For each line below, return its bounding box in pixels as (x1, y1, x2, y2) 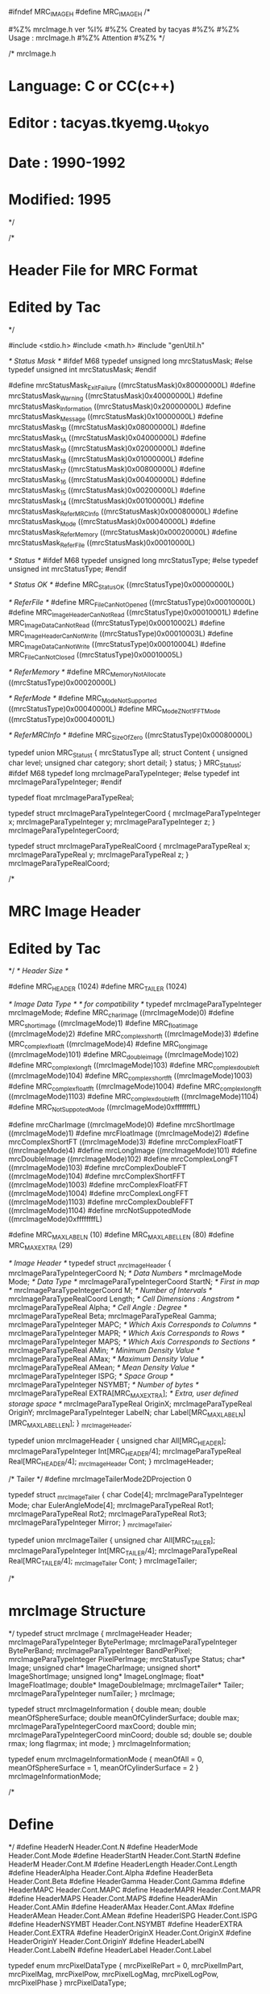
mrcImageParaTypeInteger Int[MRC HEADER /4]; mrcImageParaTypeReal (8, 1446, 242, 1458)
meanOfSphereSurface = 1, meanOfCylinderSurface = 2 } (8, 1763, 199, 1773)
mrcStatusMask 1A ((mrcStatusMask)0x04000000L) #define (8, 433, 207, 444)
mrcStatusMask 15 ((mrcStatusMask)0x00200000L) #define (8, 485, 206, 497)
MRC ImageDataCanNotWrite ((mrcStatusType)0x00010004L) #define (8, 639, 226, 651)
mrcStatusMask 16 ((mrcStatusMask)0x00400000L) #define (8, 475, 206, 486)
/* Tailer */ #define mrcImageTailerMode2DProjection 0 (8, 1474, 192, 1484)
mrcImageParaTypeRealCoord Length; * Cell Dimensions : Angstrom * (8, 1294, 240, 1303)
